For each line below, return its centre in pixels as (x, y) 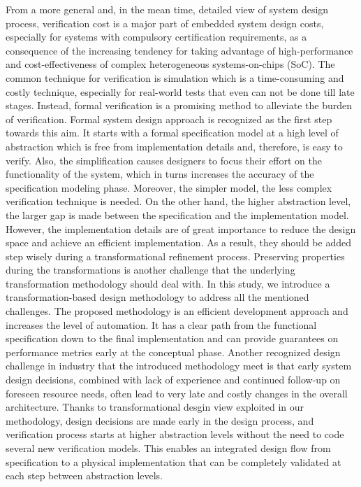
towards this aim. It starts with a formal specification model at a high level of (172, 133)
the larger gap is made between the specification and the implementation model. (177, 214)
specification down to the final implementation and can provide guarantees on (172, 338)
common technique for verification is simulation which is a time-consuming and (175, 77)
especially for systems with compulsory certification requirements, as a (156, 37)
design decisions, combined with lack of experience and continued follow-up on (173, 380)
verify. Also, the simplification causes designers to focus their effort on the (164, 160)
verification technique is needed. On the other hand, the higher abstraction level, (178, 201)
